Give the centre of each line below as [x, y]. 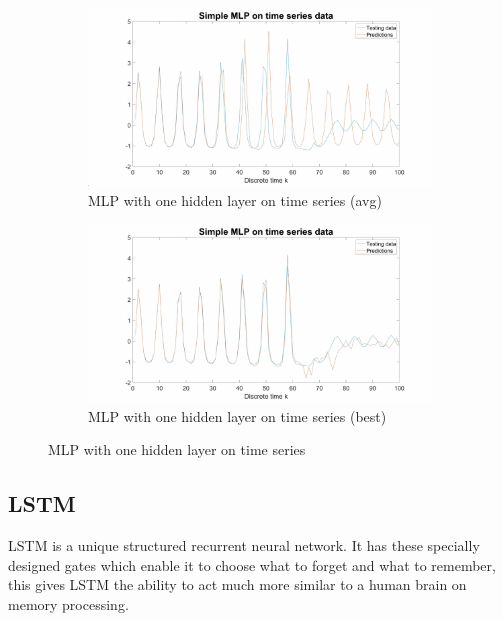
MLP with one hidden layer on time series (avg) [235, 199]
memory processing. [68, 604]
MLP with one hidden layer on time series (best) [237, 415]
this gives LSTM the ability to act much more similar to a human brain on [237, 584]
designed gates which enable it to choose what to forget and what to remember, [252, 564]
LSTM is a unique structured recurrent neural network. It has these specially [244, 545]
